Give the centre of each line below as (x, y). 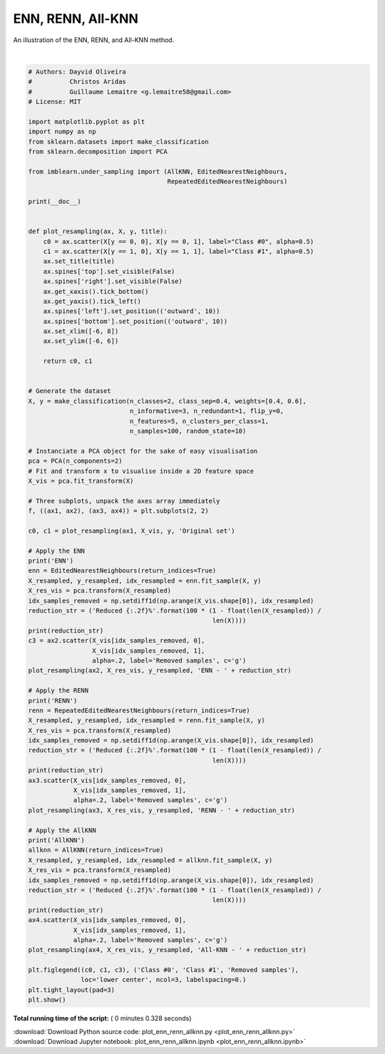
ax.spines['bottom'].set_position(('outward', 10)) (135, 321)
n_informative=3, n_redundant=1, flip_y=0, (207, 411)
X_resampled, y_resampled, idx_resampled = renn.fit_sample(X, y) (147, 721)
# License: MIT (55, 102)
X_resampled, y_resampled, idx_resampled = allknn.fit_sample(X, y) (150, 860)
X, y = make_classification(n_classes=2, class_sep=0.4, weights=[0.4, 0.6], (167, 401)
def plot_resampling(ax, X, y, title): (98, 231)
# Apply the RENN (58, 691)
